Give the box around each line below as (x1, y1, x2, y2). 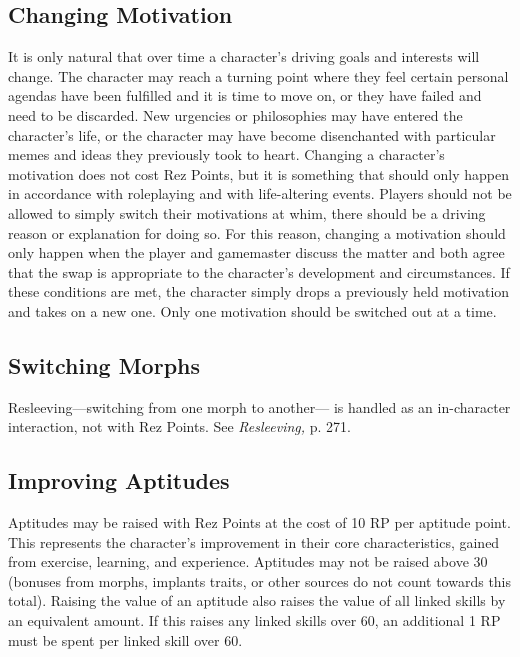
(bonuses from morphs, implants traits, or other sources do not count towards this (8, 570, 512, 591)
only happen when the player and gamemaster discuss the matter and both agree (8, 242, 505, 263)
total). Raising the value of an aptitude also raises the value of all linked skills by (8, 590, 506, 611)
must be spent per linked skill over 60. (8, 629, 243, 650)
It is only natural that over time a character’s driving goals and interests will (8, 46, 480, 67)
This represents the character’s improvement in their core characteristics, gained (8, 531, 500, 552)
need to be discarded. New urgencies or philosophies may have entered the (8, 104, 463, 125)
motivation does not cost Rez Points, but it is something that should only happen (8, 163, 509, 184)
